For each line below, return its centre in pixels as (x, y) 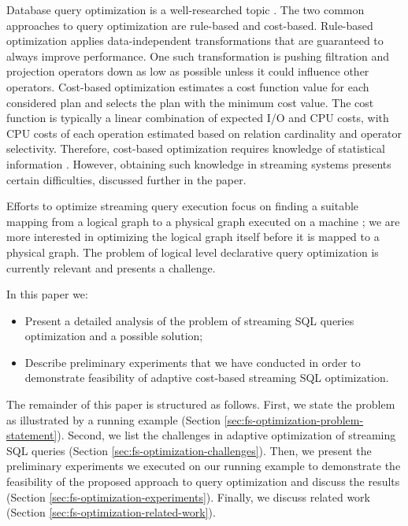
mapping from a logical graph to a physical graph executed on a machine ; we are (203, 221)
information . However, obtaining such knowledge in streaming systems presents (199, 163)
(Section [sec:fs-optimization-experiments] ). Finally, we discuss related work (188, 496)
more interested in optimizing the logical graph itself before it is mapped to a (193, 237)
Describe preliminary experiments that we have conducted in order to (193, 362)
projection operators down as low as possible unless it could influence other (188, 71)
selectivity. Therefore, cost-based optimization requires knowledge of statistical (196, 148)
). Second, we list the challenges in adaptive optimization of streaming (226, 435)
